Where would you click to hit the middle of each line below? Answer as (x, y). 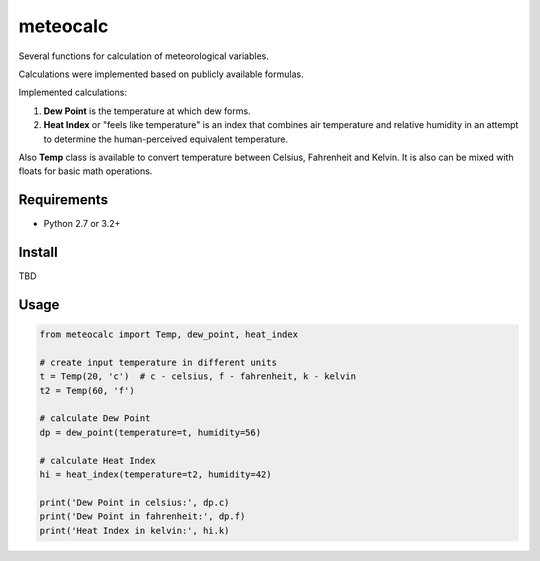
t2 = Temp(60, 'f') (87, 390)
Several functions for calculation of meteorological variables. (143, 56)
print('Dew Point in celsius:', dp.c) (134, 502)
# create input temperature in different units (158, 362)
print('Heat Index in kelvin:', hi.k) (134, 530)
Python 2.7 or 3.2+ (82, 224)
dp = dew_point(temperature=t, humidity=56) (150, 432)
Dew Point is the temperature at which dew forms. (147, 111)
